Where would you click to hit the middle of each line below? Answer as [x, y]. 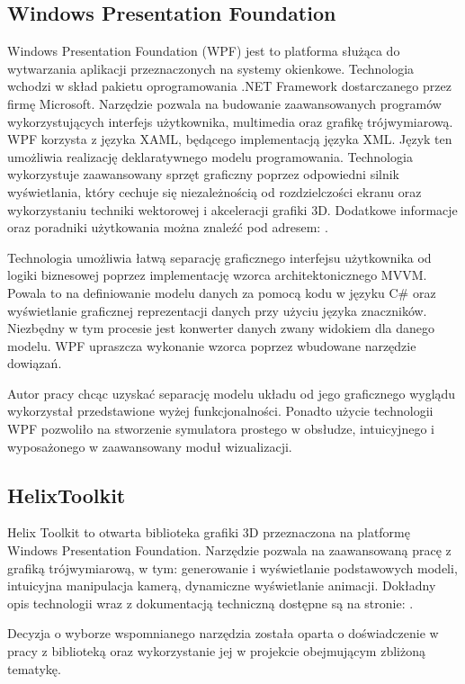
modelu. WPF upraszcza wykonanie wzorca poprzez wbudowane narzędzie [212, 345]
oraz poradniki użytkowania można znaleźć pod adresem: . [168, 227]
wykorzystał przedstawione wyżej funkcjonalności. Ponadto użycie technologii [220, 411]
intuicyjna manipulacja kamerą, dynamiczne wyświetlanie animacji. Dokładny [222, 585]
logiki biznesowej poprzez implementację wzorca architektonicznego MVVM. [217, 275]
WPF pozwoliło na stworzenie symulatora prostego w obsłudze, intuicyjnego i [221, 429]
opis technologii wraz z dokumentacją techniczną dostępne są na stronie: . [210, 603]
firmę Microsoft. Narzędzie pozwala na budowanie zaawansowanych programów [224, 103]
